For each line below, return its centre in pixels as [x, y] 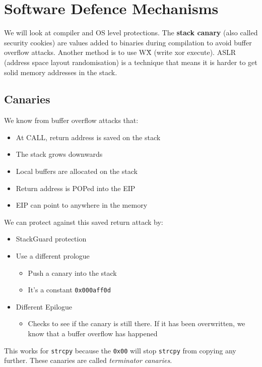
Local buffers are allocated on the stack [77, 171]
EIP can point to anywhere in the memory [82, 205]
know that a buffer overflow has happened [93, 333]
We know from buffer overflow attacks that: [71, 120]
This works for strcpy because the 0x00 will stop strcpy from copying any [120, 350]
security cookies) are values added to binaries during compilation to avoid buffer [128, 42]
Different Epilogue [44, 306]
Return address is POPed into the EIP [76, 188]
